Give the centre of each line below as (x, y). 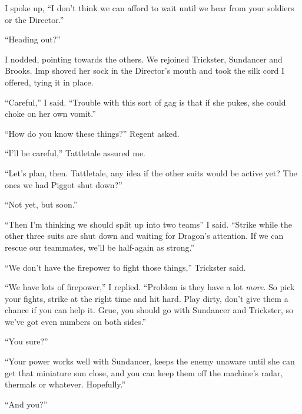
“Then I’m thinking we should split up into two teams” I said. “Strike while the (148, 224)
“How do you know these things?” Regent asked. (92, 133)
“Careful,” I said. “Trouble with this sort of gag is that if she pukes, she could (145, 102)
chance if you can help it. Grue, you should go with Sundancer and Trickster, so (149, 310)
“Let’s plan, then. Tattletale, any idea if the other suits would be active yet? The (151, 172)
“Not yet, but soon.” (41, 204)
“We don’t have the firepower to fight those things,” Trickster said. (125, 267)
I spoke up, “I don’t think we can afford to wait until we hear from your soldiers (150, 8)
